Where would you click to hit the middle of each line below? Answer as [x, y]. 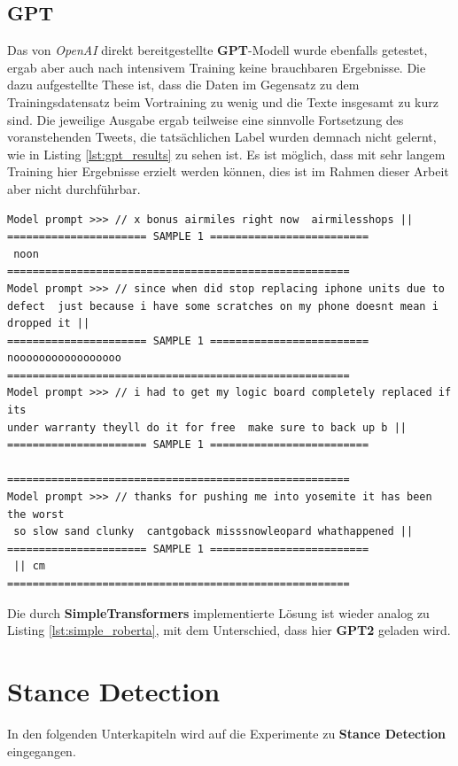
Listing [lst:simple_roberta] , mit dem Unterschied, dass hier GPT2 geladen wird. [229, 630]
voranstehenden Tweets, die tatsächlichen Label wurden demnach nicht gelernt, [222, 137]
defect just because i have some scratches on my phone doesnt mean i [223, 306]
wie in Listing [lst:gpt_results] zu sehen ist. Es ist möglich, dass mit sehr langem [226, 154]
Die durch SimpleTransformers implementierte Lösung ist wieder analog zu [218, 612]
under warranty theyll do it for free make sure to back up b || [207, 427]
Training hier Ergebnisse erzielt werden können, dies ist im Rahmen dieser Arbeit [228, 171]
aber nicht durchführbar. [74, 188]
